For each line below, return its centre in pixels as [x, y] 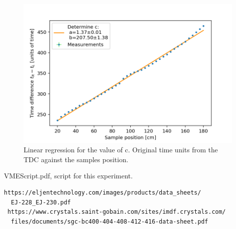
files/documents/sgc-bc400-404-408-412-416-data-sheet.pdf [110, 221]
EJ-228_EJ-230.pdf [41, 202]
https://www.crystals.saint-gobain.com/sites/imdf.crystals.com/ [117, 212]
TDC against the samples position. [76, 159]
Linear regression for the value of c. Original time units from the [121, 150]
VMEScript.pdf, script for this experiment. [68, 176]
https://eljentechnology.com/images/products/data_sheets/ [103, 193]
